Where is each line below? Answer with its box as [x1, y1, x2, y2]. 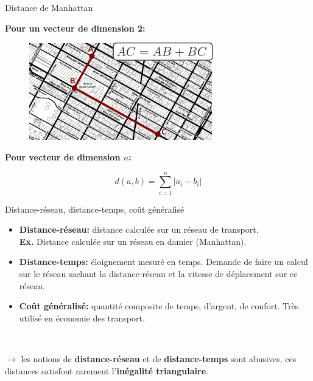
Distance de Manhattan [5, 1, 93, 13]
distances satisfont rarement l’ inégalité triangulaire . [5, 364, 208, 377]
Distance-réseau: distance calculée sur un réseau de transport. [19, 223, 259, 236]
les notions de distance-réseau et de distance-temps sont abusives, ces [21, 352, 297, 365]
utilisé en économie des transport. [19, 311, 145, 324]
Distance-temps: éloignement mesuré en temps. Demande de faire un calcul [19, 255, 308, 268]
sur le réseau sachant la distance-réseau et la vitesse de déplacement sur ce [19, 267, 298, 280]
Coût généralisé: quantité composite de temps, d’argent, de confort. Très [19, 300, 299, 312]
